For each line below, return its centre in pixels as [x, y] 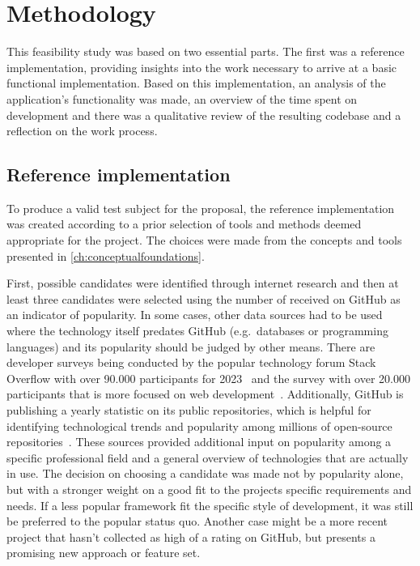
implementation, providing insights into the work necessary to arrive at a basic [202, 67]
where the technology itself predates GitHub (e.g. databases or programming [197, 331]
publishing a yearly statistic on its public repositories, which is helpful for [189, 410]
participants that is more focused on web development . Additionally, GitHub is [205, 394]
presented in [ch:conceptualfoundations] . [106, 255]
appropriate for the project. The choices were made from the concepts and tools [204, 240]
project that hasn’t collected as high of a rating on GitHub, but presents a [191, 536]
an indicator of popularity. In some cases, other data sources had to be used [195, 315]
